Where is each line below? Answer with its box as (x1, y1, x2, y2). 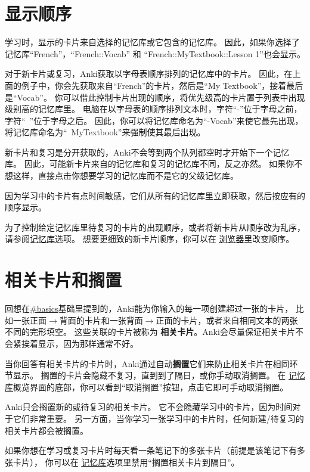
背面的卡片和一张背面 (59, 313, 143, 326)
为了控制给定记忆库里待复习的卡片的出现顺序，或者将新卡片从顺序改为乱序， (5, 221, 305, 233)
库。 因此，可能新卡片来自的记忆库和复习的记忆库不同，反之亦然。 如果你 (5, 157, 294, 170)
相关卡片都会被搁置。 (5, 424, 88, 436)
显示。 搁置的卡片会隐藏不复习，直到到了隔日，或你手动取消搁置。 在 (13, 369, 286, 381)
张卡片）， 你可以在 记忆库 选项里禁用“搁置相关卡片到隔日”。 (5, 455, 240, 468)
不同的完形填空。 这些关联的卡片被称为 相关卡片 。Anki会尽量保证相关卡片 (5, 325, 295, 338)
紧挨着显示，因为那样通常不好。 (13, 337, 138, 349)
